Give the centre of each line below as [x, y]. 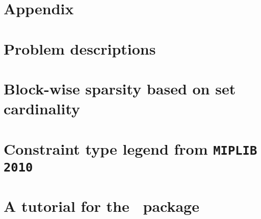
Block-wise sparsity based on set [120, 88]
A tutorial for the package [101, 206]
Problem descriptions [80, 48]
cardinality [42, 108]
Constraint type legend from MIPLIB [130, 148]
